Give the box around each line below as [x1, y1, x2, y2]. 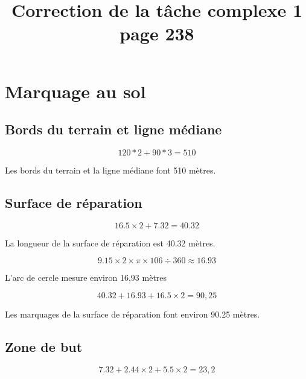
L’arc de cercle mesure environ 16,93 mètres [5, 271, 167, 284]
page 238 [120, 21, 194, 46]
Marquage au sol [5, 78, 146, 103]
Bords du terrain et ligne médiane [5, 120, 222, 139]
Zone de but [5, 337, 83, 356]
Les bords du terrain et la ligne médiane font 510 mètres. [5, 163, 216, 176]
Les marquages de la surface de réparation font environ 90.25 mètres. [5, 307, 260, 320]
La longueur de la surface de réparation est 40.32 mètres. [5, 236, 215, 249]
